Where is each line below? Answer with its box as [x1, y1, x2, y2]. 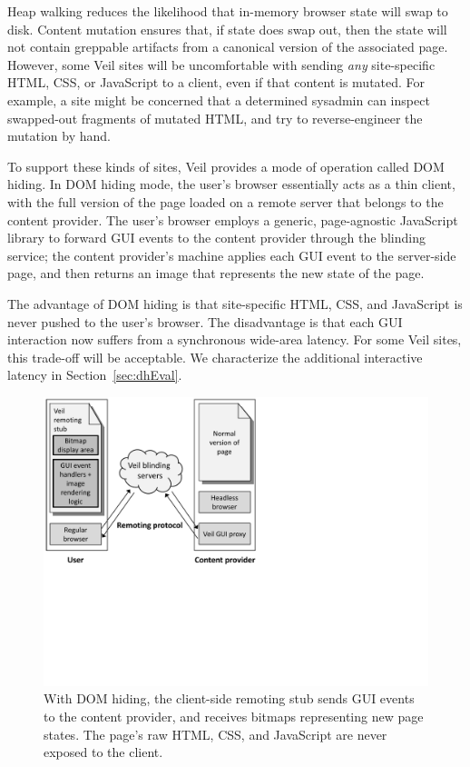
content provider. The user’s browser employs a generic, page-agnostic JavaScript [7, 210, 458, 229]
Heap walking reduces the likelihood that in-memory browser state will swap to [7, 2, 448, 20]
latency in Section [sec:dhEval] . [7, 365, 182, 384]
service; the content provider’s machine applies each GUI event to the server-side [7, 245, 456, 264]
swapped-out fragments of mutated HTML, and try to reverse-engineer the [7, 108, 423, 127]
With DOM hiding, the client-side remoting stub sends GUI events [44, 689, 415, 708]
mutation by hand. [7, 126, 111, 145]
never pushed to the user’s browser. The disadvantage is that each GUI [7, 312, 403, 331]
